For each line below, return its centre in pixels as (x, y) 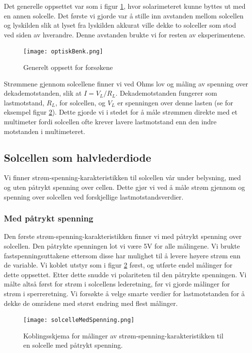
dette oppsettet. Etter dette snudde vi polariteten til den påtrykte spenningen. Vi (125, 274)
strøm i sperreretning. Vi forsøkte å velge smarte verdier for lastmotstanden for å (125, 293)
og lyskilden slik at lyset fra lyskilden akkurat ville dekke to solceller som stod (120, 25)
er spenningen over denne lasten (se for (175, 102)
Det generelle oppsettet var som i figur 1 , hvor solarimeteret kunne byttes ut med (125, 6)
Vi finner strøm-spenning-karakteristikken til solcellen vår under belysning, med (123, 177)
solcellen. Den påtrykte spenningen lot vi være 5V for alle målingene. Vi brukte (122, 245)
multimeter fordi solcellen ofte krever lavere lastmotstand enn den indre (110, 121)
